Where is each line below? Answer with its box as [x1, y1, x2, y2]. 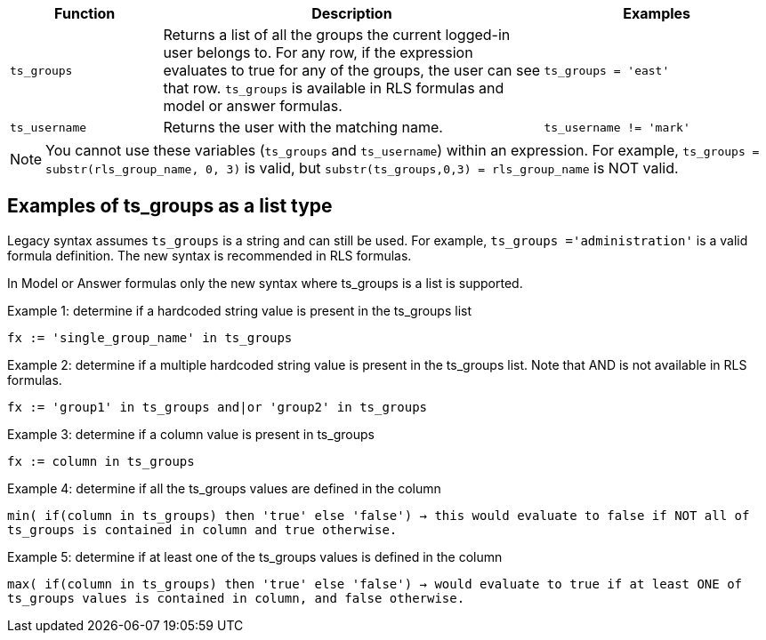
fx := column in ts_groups [7, 453, 195, 468]
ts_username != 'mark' [544, 120, 690, 134]
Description [311, 4, 392, 22]
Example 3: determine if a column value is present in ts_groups [7, 426, 375, 442]
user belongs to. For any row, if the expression [163, 44, 473, 61]
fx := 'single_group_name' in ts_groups [7, 330, 293, 345]
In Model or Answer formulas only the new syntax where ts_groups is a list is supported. [7, 275, 523, 291]
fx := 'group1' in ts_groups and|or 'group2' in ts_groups [7, 399, 428, 414]
